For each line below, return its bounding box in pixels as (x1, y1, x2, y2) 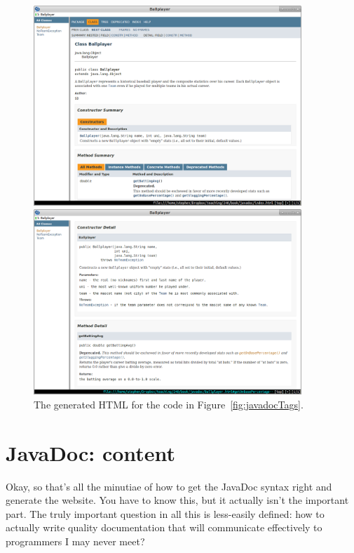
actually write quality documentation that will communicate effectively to (6, 520, 322, 535)
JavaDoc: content (6, 438, 176, 467)
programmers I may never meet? (6, 533, 145, 548)
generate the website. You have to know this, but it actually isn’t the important (6, 493, 349, 507)
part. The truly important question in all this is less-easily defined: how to (6, 506, 325, 521)
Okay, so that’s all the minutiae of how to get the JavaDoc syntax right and (6, 479, 332, 493)
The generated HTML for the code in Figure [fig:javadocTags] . (34, 397, 304, 411)
